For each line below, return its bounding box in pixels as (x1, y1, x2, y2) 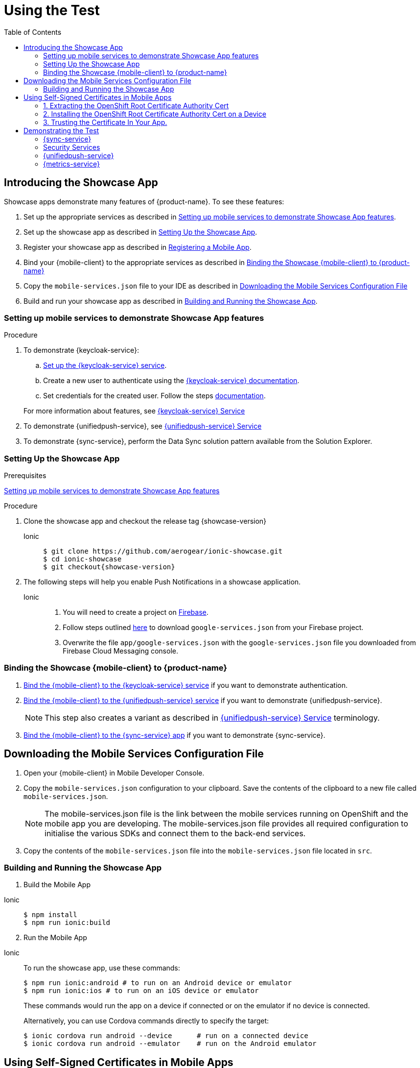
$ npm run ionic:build (23, 919, 111, 927)
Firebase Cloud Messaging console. (63, 647, 178, 655)
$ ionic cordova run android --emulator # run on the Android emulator (23, 1040, 317, 1048)
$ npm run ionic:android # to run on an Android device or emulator (23, 979, 292, 987)
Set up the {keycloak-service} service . (43, 361, 167, 370)
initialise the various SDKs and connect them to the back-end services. (45, 828, 306, 838)
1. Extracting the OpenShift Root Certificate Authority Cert (43, 101, 229, 110)
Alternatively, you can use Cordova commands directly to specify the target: (23, 1017, 269, 1025)
